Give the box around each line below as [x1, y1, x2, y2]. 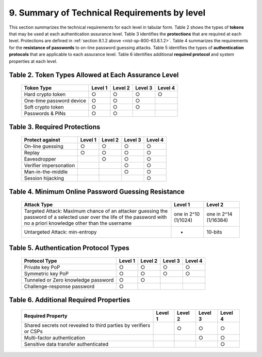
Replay [24, 149, 40, 156]
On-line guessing [24, 143, 64, 149]
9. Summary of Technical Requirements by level [9, 7, 206, 18]
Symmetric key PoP [24, 270, 69, 277]
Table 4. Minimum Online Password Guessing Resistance [9, 188, 185, 196]
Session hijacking [24, 175, 64, 181]
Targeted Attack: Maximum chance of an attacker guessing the [24, 207, 168, 214]
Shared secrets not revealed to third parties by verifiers [24, 321, 150, 328]
